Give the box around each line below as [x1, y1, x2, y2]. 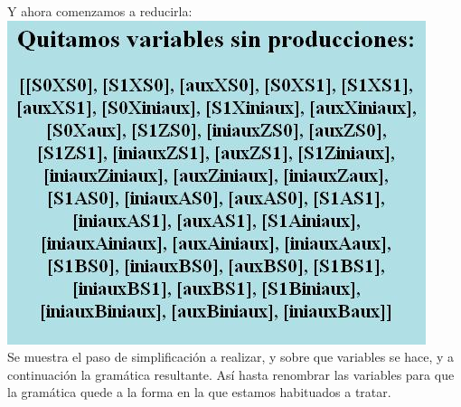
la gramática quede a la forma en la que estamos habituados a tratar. [7, 383, 391, 402]
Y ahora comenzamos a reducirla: [7, 2, 193, 20]
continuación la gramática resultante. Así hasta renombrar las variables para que [7, 364, 455, 383]
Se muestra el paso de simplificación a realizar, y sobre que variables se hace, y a [7, 347, 455, 366]
